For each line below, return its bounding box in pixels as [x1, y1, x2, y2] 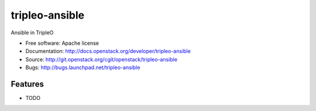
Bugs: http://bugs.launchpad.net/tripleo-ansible [25, 64, 140, 71]
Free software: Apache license [25, 40, 99, 46]
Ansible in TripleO [11, 29, 54, 36]
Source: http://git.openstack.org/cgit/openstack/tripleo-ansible [25, 56, 178, 63]
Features [11, 79, 44, 89]
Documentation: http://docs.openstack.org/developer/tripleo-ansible [25, 48, 191, 55]
